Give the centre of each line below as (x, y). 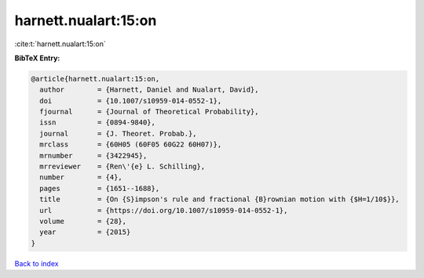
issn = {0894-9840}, (98, 123)
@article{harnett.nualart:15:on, (95, 79)
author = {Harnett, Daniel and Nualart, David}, (149, 90)
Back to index (37, 263)
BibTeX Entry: (37, 58)
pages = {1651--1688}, (100, 188)
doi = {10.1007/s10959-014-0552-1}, (131, 101)
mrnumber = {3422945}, (93, 155)
